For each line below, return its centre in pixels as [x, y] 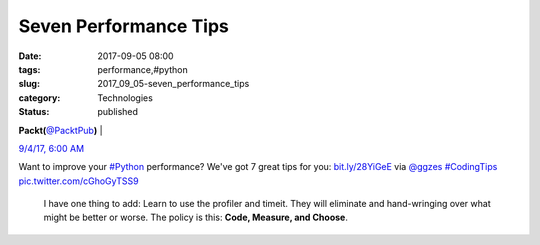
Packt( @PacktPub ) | [61, 130]
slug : [29, 84]
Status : [34, 112]
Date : [30, 56]
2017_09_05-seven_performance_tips [173, 84]
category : [39, 97]
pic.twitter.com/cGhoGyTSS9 [78, 181]
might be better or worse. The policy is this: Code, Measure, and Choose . [196, 217]
